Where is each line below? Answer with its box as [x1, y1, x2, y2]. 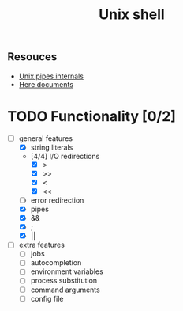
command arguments [30, 285, 100, 294]
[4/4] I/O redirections [30, 151, 100, 161]
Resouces [7, 50, 58, 64]
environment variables [30, 267, 103, 276]
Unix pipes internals [18, 71, 84, 81]
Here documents [18, 79, 74, 89]
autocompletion [30, 258, 82, 267]
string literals [30, 142, 73, 152]
